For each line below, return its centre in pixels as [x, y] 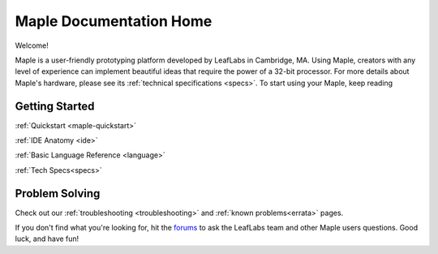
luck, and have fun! [47, 239]
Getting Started [55, 106]
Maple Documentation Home [114, 21]
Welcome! [32, 45]
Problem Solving [58, 194]
